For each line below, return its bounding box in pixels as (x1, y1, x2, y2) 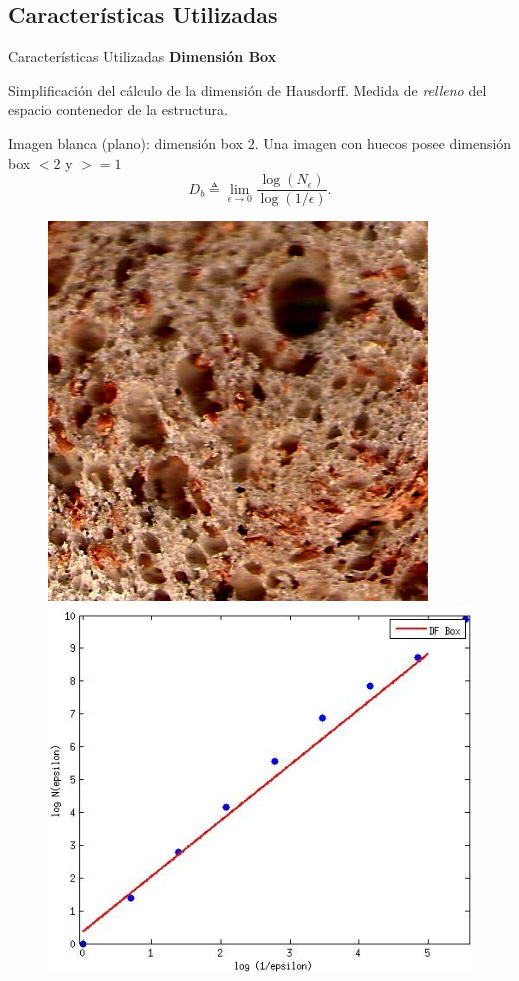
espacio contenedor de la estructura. (8, 99, 228, 120)
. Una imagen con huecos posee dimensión (254, 132, 512, 153)
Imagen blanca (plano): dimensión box (8, 132, 243, 153)
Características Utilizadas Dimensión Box (8, 46, 277, 67)
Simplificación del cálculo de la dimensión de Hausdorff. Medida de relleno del (8, 79, 487, 100)
